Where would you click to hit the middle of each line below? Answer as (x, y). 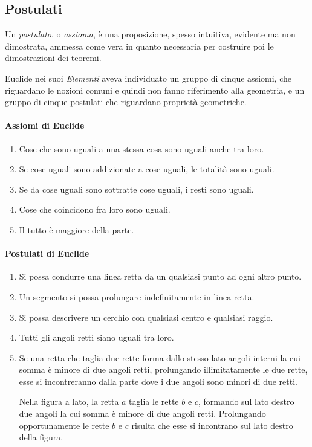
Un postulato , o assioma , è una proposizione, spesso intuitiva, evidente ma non (150, 34)
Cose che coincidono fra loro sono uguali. (95, 209)
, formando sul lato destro (246, 401)
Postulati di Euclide (47, 253)
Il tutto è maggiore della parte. (76, 229)
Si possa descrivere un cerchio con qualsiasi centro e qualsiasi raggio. (146, 317)
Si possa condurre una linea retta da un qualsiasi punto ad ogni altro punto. (160, 276)
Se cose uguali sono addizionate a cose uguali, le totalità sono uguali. (147, 169)
